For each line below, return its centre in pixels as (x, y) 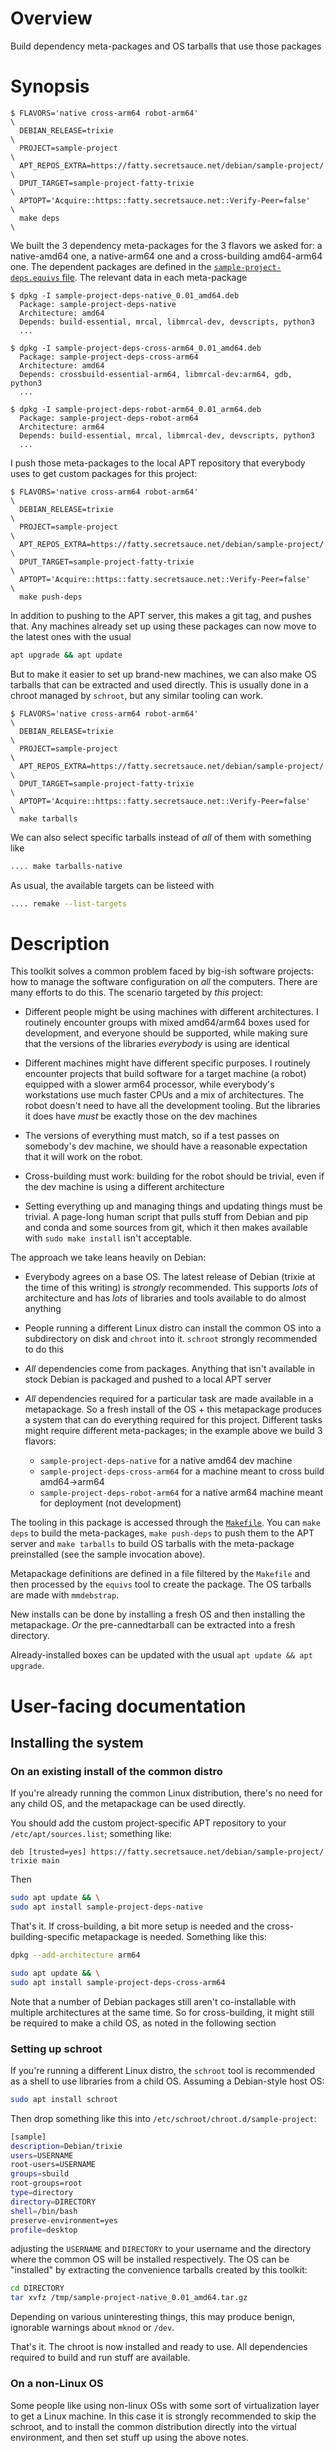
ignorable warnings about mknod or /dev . (92, 2328)
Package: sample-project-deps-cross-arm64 (109, 357)
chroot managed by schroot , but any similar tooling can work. (137, 695)
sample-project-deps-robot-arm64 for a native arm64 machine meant (181, 1493)
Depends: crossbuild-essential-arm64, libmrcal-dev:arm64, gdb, (156, 374)
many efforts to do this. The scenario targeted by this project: (137, 993)
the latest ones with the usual (71, 636)
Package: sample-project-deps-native (98, 304)
